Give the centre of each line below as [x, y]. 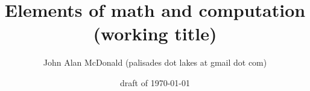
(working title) [155, 33]
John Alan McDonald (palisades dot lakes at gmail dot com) [155, 62]
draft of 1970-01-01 [155, 82]
